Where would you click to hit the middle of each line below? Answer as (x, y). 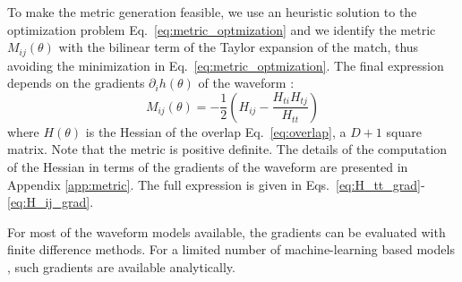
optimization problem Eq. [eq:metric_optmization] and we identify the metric (222, 29)
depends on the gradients (76, 83)
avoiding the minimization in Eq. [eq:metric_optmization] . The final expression (226, 65)
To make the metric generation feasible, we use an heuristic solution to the (212, 12)
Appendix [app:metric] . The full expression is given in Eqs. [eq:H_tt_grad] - (216, 184)
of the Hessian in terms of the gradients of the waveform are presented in (208, 167)
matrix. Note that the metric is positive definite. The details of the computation (227, 149)
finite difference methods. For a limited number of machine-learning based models (231, 249)
